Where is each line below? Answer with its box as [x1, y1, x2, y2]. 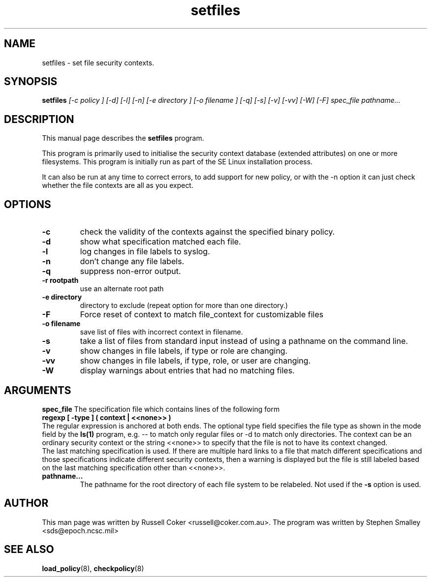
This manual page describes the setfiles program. [42, 134, 204, 143]
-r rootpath [42, 276, 79, 285]
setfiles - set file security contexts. [42, 58, 154, 67]
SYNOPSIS [4, 75, 58, 88]
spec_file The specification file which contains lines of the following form [42, 404, 280, 413]
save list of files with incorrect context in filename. [80, 328, 243, 336]
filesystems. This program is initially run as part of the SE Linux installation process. [42, 157, 313, 166]
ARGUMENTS [4, 384, 71, 397]
